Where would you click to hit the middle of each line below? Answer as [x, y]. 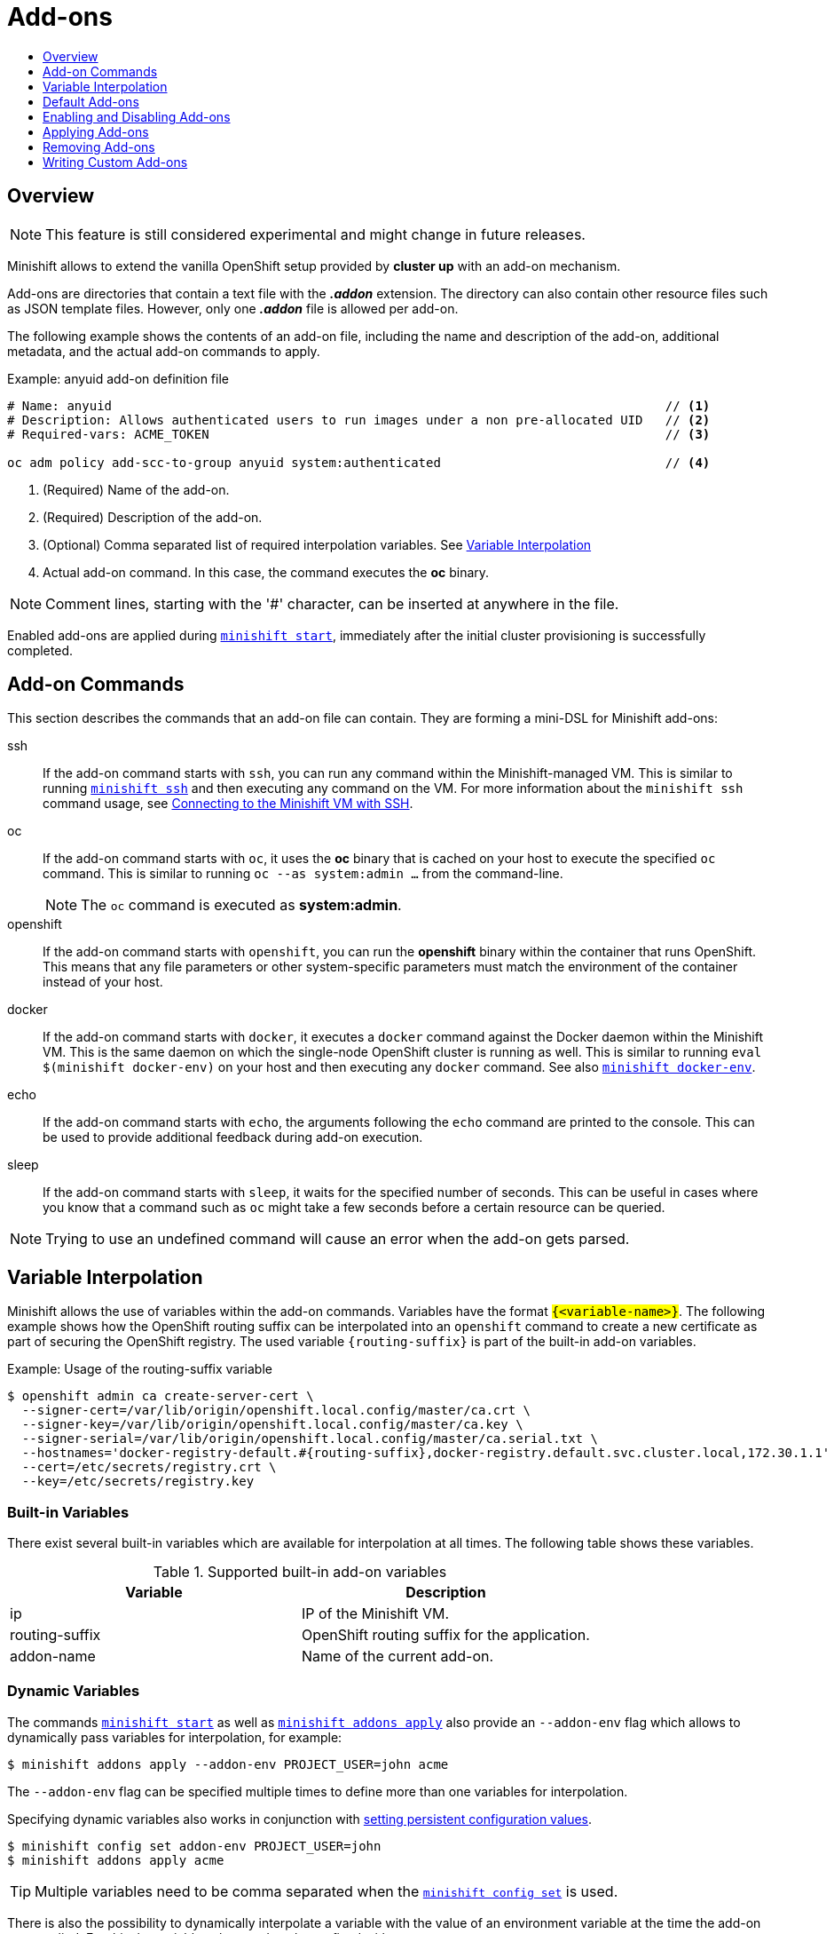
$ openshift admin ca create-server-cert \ [161, 1396]
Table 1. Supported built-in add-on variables [300, 1572]
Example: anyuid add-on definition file [118, 378]
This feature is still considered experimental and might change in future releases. [315, 234]
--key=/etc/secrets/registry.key [138, 1482]
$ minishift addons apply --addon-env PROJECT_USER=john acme [228, 1764]
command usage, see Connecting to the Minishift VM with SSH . [228, 804]
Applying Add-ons [96, 131]
